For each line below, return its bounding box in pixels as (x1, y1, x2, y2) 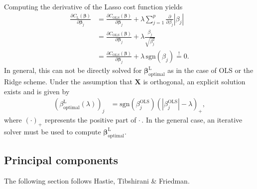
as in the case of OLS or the (167, 65, 254, 75)
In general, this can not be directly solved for (4, 65, 142, 75)
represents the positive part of (44, 115, 136, 125)
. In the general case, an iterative (141, 115, 243, 125)
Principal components (4, 152, 119, 167)
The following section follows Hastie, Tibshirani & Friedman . (4, 175, 190, 186)
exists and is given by (4, 86, 70, 96)
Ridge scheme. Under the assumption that (4, 76, 132, 86)
